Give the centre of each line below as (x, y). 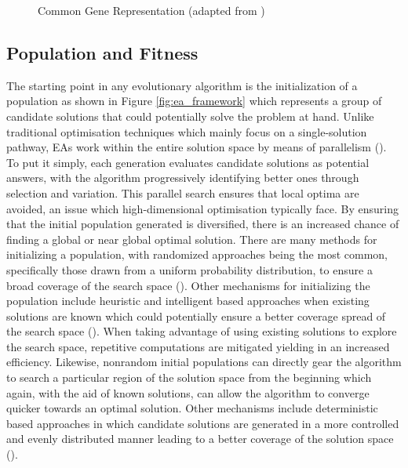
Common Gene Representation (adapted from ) (151, 10)
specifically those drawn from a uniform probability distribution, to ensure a (189, 269)
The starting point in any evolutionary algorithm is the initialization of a (182, 85)
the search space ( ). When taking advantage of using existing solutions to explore (202, 331)
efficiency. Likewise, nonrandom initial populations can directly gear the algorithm (204, 362)
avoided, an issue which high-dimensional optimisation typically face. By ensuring (202, 208)
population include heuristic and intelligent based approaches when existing (188, 301)
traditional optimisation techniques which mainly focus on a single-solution (187, 131)
